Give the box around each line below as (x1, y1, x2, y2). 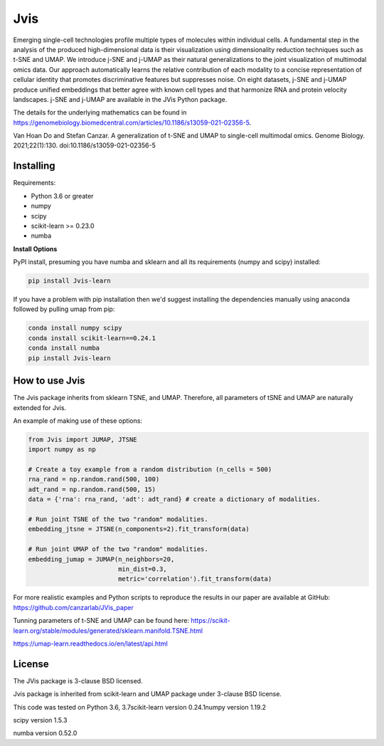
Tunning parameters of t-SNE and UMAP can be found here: (13, 616, 190, 625)
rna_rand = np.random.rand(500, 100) (28, 476, 160, 483)
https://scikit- (191, 616, 230, 625)
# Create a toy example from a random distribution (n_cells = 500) (28, 466, 272, 473)
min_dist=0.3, (117, 564, 167, 573)
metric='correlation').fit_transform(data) (117, 575, 272, 583)
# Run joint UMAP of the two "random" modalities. (28, 545, 209, 553)
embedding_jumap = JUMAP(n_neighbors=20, (28, 555, 175, 563)
